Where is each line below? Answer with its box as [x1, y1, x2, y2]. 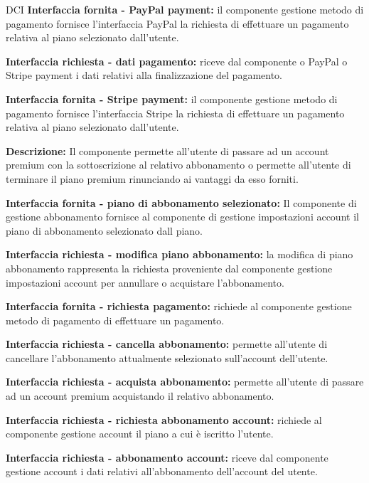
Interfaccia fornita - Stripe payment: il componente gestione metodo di [6, 91, 338, 106]
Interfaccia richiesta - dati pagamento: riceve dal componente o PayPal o [6, 53, 348, 68]
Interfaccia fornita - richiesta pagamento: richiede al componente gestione [6, 299, 352, 314]
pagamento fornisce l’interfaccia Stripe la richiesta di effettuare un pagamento [6, 105, 345, 120]
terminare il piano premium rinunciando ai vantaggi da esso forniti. [6, 171, 299, 186]
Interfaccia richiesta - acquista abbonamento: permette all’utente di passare [6, 374, 364, 389]
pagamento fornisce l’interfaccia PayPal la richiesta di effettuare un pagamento [6, 16, 349, 31]
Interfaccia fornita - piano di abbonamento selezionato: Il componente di [6, 195, 357, 210]
